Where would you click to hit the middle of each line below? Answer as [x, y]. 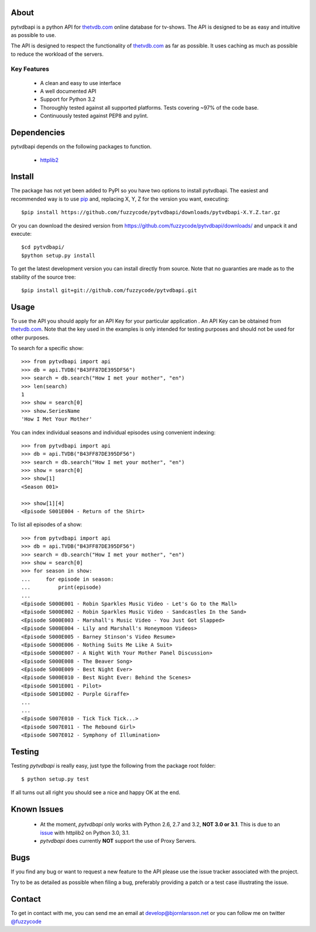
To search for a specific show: [47, 348]
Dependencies [38, 133]
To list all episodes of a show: [47, 524]
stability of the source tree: [43, 277]
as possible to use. [34, 35]
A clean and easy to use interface [80, 83]
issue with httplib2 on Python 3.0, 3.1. [85, 832]
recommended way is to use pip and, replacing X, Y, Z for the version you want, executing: [120, 199]
